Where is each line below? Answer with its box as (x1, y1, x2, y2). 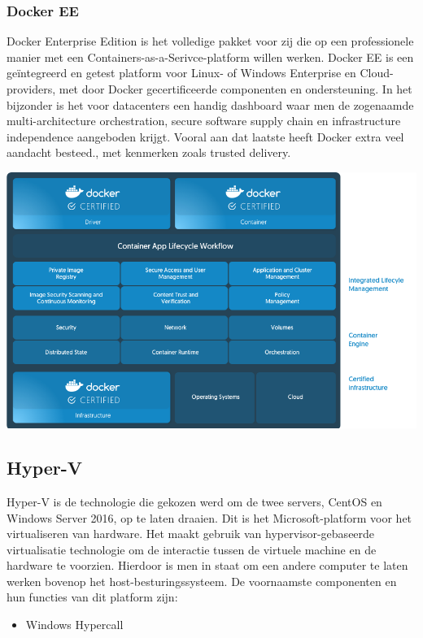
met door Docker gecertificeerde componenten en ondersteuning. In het (59, 80, 412, 97)
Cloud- (360, 64, 394, 81)
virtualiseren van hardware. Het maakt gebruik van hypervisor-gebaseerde (7, 525, 375, 542)
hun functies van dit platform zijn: (7, 588, 178, 605)
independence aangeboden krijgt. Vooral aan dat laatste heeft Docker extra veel (7, 128, 404, 145)
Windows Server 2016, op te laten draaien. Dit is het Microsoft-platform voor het (7, 509, 412, 526)
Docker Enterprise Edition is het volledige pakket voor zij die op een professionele (7, 33, 414, 50)
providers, (7, 80, 56, 97)
